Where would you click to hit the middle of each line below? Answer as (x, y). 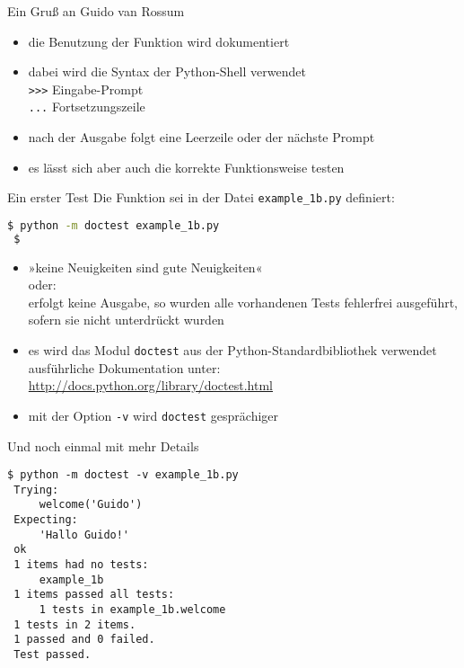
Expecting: (46, 520)
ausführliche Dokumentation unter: (124, 367)
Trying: (36, 490)
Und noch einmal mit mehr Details (103, 445)
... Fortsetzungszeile (87, 107)
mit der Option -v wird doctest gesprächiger (153, 415)
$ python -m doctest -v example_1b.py (123, 475)
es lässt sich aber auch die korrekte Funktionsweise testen (186, 167)
